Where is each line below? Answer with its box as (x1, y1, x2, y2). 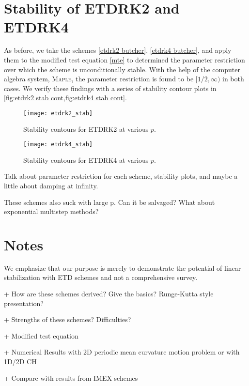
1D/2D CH (4, 356, 37, 367)
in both (222, 74, 244, 84)
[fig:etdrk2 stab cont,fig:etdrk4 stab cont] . (4, 93, 127, 103)
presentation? (4, 298, 44, 308)
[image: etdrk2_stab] (23, 109, 93, 117)
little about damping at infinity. (4, 180, 98, 190)
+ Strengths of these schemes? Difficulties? (4, 314, 131, 324)
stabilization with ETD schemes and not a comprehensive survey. (4, 272, 198, 282)
